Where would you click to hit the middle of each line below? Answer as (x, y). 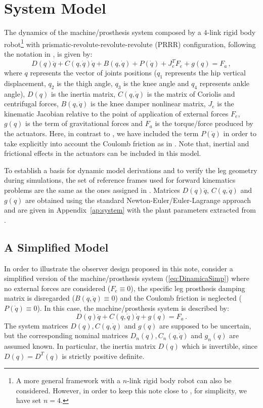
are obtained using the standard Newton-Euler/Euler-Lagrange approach (138, 200)
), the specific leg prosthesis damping (188, 288)
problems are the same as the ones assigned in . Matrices (92, 190)
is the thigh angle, (85, 83)
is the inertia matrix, (83, 93)
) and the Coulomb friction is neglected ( (178, 298)
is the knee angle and (156, 83)
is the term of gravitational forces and (84, 123)
